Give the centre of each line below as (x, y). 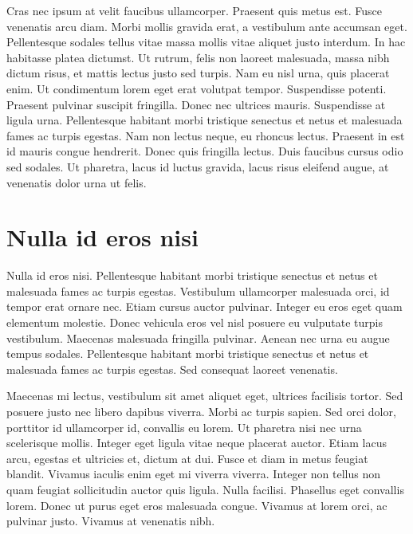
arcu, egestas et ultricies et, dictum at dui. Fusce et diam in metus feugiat (187, 458)
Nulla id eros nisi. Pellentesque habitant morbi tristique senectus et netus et (192, 275)
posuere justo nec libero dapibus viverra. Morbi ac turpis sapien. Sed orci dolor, (201, 411)
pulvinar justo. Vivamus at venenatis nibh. (111, 521)
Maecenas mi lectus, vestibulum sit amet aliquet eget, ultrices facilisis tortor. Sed (205, 396)
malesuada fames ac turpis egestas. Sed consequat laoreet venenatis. (172, 369)
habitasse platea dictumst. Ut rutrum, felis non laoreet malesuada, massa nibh (198, 57)
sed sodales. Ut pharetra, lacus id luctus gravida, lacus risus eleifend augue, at (198, 166)
